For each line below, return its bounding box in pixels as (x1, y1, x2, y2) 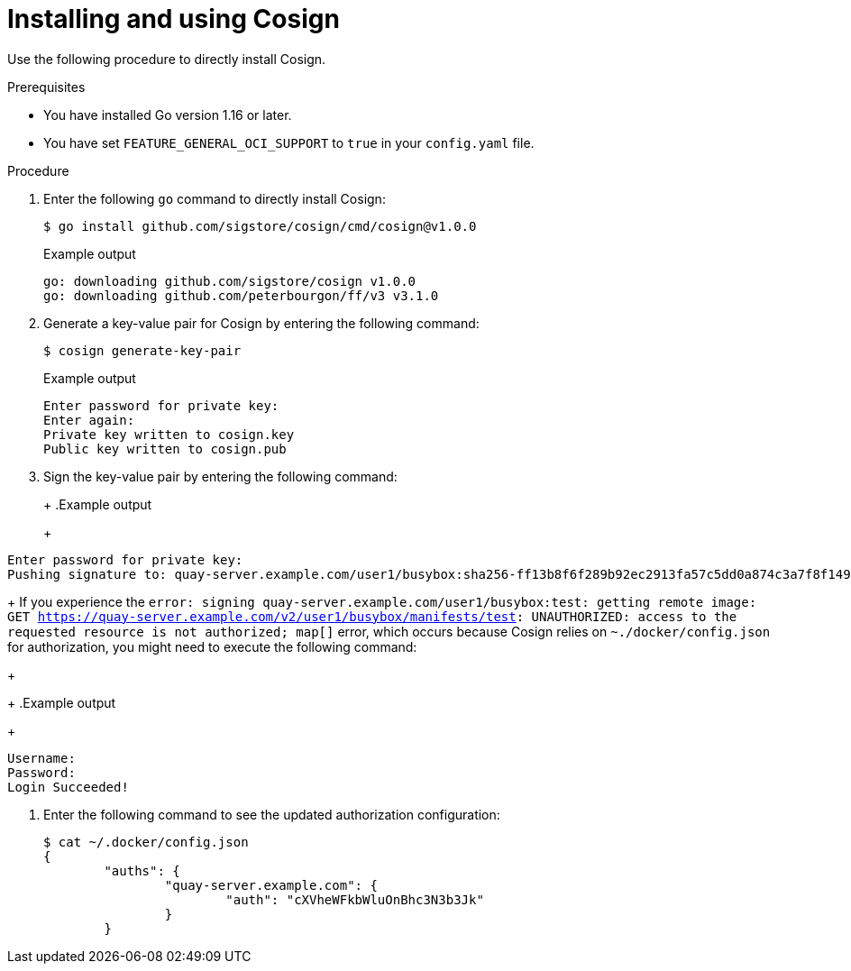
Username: (7, 750, 76, 765)
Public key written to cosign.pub (43, 441, 287, 456)
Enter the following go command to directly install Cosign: (43, 190, 386, 206)
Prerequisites (7, 78, 86, 95)
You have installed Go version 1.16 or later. (43, 106, 292, 123)
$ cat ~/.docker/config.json (43, 834, 249, 849)
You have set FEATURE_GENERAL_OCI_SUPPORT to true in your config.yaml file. (43, 134, 535, 151)
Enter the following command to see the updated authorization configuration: (43, 806, 500, 822)
